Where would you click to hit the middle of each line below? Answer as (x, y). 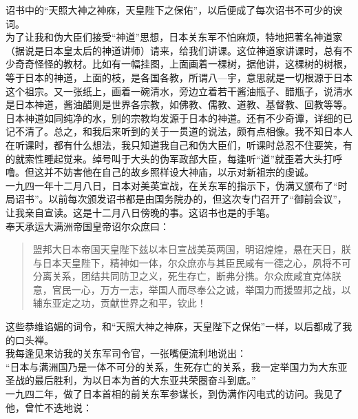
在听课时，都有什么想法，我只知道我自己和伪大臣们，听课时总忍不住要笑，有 (179, 144)
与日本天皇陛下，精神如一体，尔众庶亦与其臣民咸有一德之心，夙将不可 (192, 262)
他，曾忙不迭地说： (49, 407)
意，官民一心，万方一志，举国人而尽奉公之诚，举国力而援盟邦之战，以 (192, 289)
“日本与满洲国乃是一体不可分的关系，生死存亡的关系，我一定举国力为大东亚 (177, 366)
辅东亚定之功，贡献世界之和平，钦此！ (119, 303)
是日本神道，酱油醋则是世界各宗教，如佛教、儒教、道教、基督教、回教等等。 (179, 104)
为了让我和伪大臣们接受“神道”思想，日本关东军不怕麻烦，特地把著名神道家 (174, 37)
